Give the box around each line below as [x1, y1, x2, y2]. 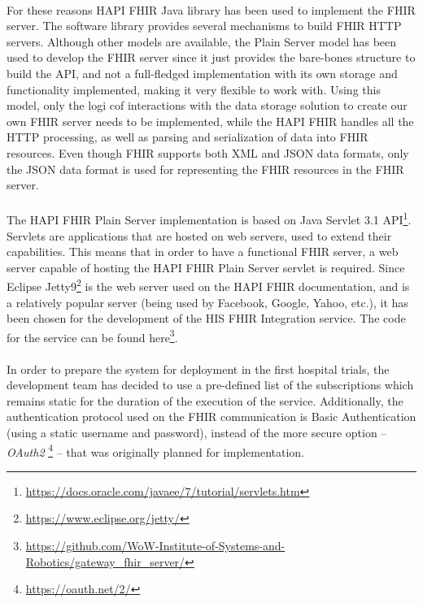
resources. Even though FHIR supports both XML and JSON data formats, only [7, 144, 409, 161]
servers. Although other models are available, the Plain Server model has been [7, 33, 397, 50]
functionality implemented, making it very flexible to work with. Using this [7, 80, 381, 98]
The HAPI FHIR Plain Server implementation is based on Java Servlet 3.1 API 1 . [7, 209, 412, 228]
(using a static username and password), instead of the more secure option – [7, 424, 387, 440]
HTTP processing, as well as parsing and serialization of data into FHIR [7, 128, 368, 145]
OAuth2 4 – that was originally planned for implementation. [7, 440, 305, 460]
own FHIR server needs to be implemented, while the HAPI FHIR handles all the [7, 112, 414, 129]
